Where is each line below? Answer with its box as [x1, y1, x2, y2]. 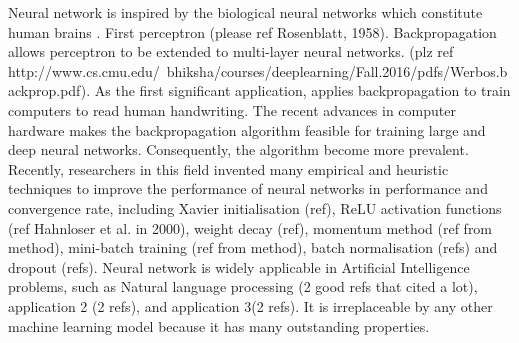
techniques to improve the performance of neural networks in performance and [8, 178, 488, 199]
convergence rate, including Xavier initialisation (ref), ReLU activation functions [8, 197, 502, 218]
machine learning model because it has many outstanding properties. [8, 315, 430, 336]
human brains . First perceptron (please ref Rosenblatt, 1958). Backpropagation [8, 21, 497, 42]
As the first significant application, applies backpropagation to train [94, 80, 511, 101]
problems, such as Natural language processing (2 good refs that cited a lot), [8, 276, 478, 297]
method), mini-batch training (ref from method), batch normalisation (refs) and [8, 237, 498, 258]
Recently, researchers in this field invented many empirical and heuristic [8, 158, 449, 179]
